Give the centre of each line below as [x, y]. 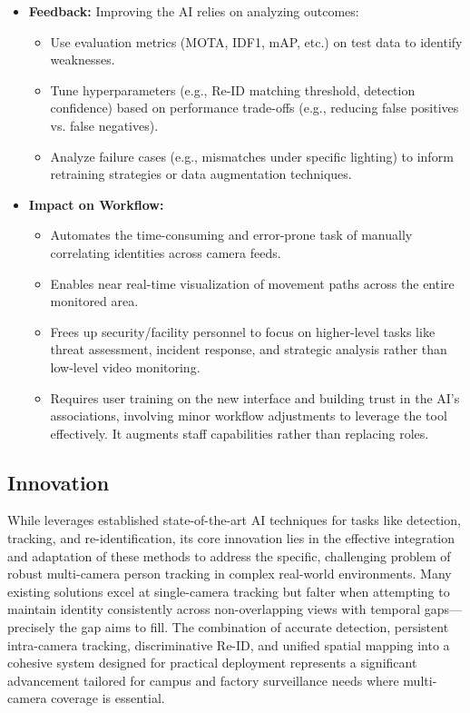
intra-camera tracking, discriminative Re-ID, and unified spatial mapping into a [229, 644]
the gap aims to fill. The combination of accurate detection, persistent [254, 627]
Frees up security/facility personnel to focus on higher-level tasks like [243, 331]
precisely [31, 627]
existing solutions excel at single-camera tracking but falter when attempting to [229, 591]
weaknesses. [83, 59]
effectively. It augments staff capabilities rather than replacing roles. [240, 433]
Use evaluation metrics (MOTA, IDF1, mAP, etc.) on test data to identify [256, 41]
